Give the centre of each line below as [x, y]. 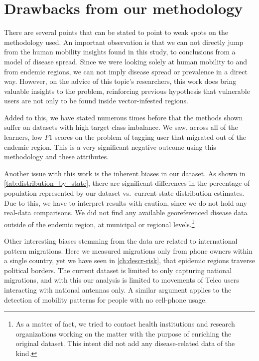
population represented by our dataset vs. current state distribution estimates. [124, 193]
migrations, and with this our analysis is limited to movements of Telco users [122, 280]
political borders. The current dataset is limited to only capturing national [118, 270]
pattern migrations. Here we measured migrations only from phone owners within [128, 250]
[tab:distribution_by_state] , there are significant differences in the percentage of [127, 183]
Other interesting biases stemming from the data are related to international [121, 241]
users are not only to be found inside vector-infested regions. [96, 101]
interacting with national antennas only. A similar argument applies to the [118, 290]
